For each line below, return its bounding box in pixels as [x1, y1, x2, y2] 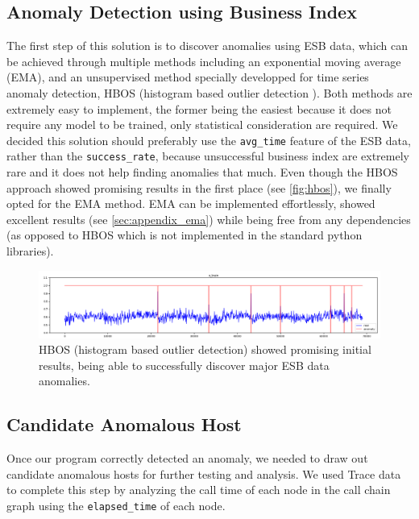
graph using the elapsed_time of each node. [6, 497, 226, 514]
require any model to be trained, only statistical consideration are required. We [6, 116, 398, 133]
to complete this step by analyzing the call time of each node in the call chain [6, 481, 391, 498]
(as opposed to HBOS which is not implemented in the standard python [6, 226, 363, 243]
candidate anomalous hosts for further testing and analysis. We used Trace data [6, 465, 401, 482]
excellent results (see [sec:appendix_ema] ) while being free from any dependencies [6, 210, 411, 227]
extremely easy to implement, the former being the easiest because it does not [6, 100, 392, 117]
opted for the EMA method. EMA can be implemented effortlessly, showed [6, 195, 375, 212]
